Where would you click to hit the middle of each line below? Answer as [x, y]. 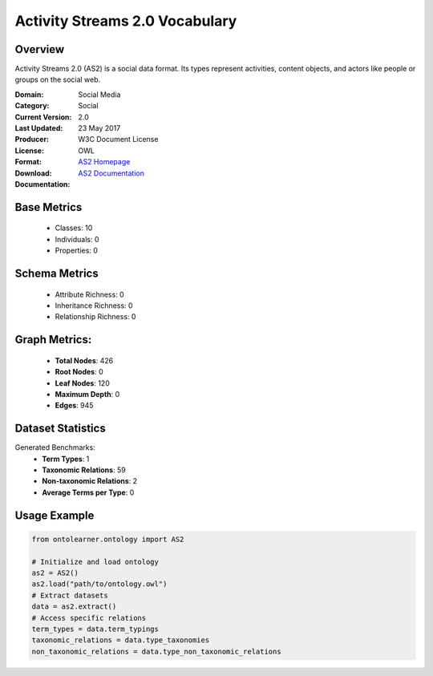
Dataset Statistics [60, 429]
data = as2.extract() [74, 607]
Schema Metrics [57, 273]
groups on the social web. [58, 79]
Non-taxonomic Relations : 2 [90, 481]
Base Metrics [49, 207]
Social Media [99, 94]
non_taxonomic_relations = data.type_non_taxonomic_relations [156, 651]
